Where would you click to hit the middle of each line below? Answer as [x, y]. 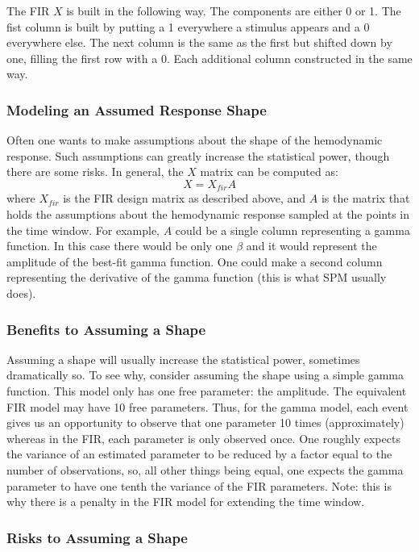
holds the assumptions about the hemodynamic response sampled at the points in [208, 214]
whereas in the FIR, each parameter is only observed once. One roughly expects [203, 438]
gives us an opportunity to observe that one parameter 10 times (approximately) [205, 422]
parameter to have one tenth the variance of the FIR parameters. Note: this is [199, 485]
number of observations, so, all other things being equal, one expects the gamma [205, 469]
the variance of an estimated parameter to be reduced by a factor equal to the [199, 454]
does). [21, 293]
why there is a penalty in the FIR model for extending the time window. [186, 502]
